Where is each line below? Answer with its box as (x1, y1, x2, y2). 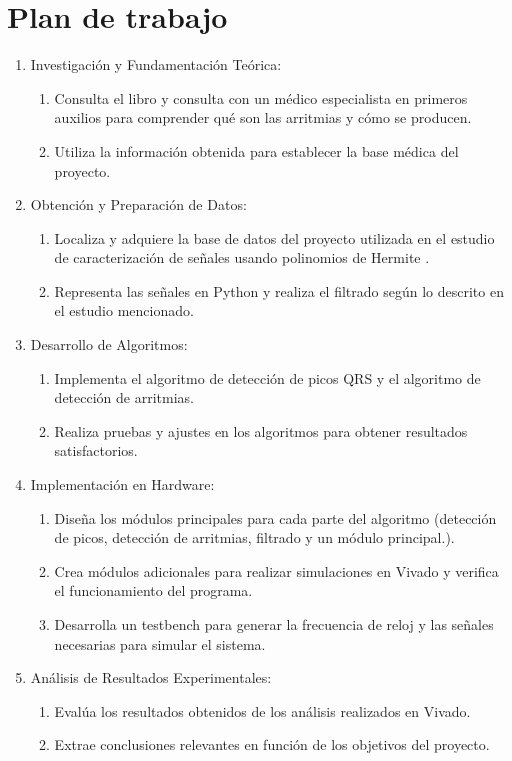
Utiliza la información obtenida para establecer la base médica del (54, 140, 459, 161)
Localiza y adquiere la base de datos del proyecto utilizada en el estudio (54, 227, 495, 248)
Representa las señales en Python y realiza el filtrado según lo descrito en (54, 280, 504, 301)
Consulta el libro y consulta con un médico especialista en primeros (54, 87, 468, 108)
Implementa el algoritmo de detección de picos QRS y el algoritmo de (54, 367, 481, 388)
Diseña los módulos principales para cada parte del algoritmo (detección (54, 507, 497, 528)
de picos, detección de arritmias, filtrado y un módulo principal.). (54, 527, 455, 548)
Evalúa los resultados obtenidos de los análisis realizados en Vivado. (54, 700, 471, 721)
